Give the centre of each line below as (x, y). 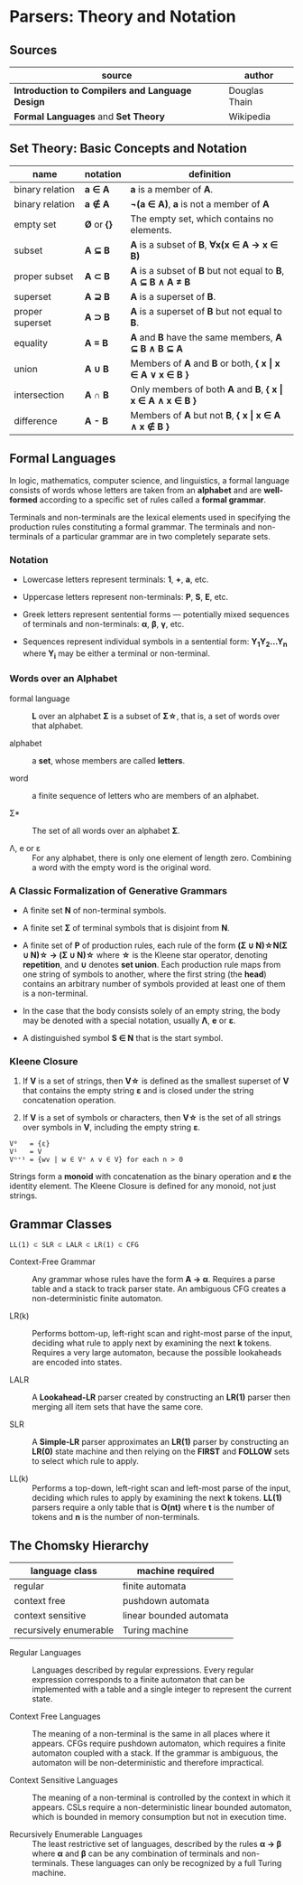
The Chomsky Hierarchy (79, 1546)
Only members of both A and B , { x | (207, 389)
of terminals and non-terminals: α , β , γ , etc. (103, 624)
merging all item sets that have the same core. (118, 1407)
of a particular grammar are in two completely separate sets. (158, 536)
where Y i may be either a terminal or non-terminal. (116, 654)
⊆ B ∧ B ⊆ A (156, 348)
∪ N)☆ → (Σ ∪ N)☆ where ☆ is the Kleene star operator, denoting (145, 955)
